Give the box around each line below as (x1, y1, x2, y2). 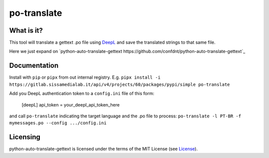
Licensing (9, 133, 41, 141)
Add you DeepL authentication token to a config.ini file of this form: (9, 91, 154, 97)
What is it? (9, 26, 43, 35)
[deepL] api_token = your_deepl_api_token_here (21, 102, 120, 107)
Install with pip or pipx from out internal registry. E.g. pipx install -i (9, 74, 161, 80)
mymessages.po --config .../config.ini (9, 120, 107, 126)
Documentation (9, 61, 59, 70)
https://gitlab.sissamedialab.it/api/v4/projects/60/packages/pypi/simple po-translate (9, 82, 230, 87)
